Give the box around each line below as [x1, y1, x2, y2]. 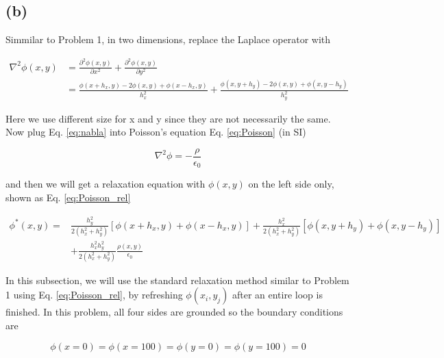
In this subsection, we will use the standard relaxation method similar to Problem [5, 272, 349, 287]
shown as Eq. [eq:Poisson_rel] [5, 190, 131, 204]
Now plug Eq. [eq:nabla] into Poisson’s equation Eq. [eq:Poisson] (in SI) [5, 125, 306, 139]
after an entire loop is [232, 287, 323, 302]
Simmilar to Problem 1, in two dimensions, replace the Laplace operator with [5, 32, 331, 47]
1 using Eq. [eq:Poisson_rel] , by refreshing [5, 287, 183, 302]
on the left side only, [248, 177, 334, 191]
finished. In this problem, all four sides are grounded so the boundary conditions [5, 305, 343, 319]
